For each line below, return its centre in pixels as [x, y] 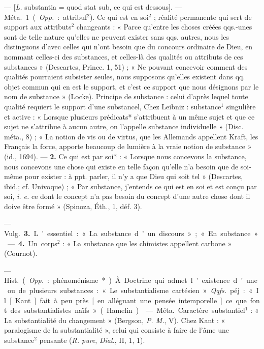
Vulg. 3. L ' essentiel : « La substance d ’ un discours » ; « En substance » [131, 233]
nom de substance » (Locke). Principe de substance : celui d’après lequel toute [126, 96]
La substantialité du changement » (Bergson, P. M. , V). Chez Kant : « [115, 320]
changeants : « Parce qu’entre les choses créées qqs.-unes [164, 27]
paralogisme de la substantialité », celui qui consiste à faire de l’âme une [117, 330]
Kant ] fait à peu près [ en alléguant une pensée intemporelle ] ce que [131, 300]
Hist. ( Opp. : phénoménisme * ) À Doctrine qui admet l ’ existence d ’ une [131, 280]
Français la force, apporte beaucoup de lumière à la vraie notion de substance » [128, 146]
